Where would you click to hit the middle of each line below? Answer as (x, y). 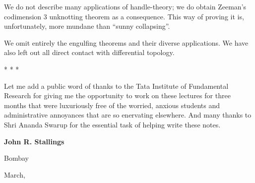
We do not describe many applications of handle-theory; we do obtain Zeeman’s (125, 6)
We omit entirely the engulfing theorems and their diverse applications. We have (126, 42)
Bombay (16, 158)
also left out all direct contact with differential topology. (89, 52)
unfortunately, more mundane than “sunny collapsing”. (87, 26)
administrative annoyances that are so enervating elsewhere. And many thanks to (128, 115)
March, (15, 174)
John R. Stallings (34, 141)
